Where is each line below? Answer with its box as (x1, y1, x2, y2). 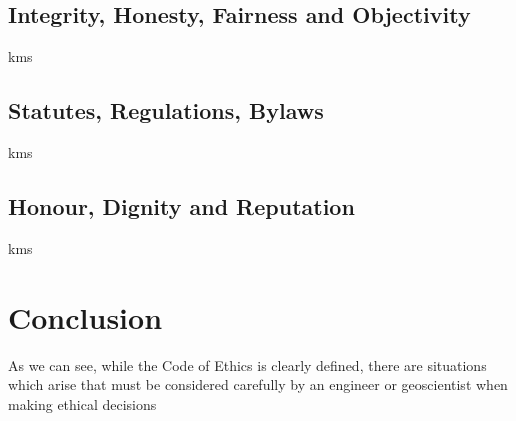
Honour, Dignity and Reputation (8, 190, 355, 221)
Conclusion (8, 296, 163, 337)
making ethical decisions (8, 393, 157, 414)
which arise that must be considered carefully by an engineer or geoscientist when (8, 374, 508, 395)
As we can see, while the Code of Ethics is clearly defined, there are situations (8, 354, 487, 375)
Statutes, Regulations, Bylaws (8, 95, 324, 126)
